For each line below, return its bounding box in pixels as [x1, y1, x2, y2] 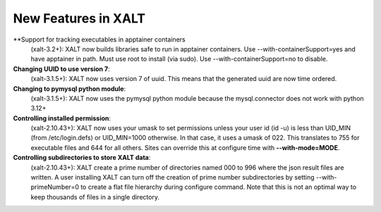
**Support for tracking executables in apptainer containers [13, 35, 186, 44]
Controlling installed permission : [13, 113, 111, 123]
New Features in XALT [13, 11, 146, 26]
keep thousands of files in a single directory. [30, 192, 160, 201]
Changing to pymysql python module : [13, 85, 126, 93]
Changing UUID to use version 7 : [13, 64, 111, 73]
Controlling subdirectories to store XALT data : [13, 154, 151, 162]
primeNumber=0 [30, 183, 79, 192]
